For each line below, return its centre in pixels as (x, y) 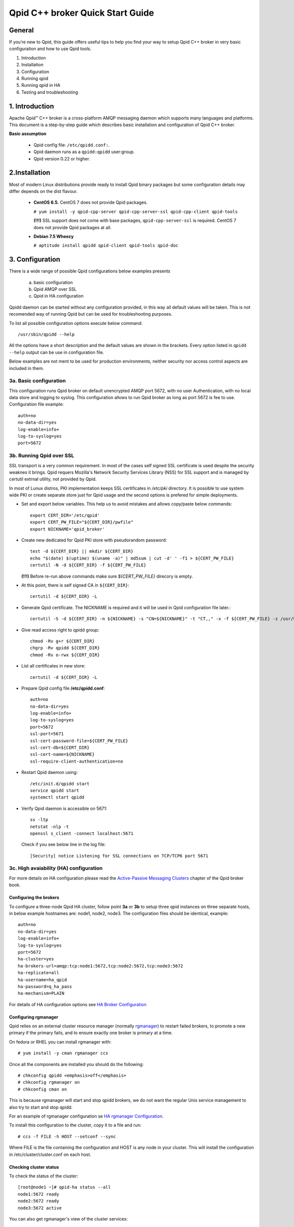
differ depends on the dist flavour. (43, 191)
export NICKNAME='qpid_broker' (68, 529)
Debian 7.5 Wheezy (54, 236)
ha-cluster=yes (36, 959)
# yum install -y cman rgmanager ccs (63, 1053)
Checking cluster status (34, 1167)
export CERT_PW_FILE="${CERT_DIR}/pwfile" (82, 522)
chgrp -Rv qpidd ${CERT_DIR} (65, 648)
